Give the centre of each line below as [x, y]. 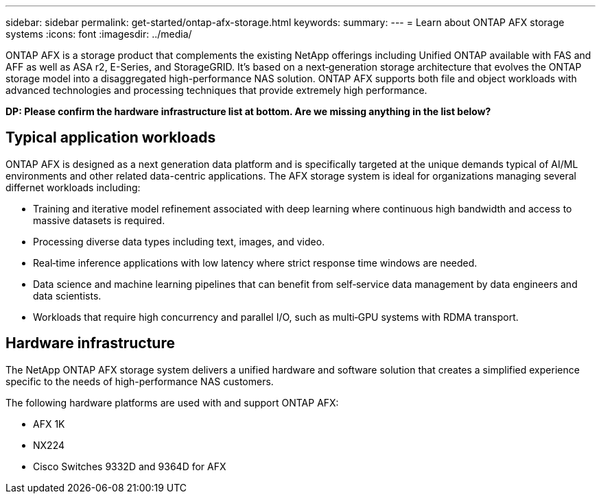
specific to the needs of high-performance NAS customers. [140, 381]
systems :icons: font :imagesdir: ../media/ [99, 34]
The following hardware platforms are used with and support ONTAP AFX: [172, 402]
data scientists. [67, 295]
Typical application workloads [111, 138]
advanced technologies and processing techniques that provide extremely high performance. [216, 90]
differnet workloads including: [73, 187]
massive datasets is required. [99, 220]
